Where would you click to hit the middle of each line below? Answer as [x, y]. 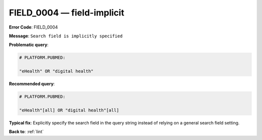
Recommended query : [32, 84]
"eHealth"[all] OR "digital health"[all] [69, 110]
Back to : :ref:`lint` [26, 132]
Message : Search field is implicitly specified [66, 36]
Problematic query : [29, 45]
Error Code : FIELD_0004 [33, 27]
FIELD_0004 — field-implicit [67, 13]
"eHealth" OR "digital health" [57, 71]
